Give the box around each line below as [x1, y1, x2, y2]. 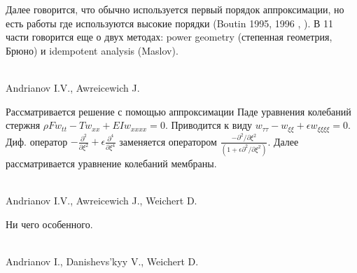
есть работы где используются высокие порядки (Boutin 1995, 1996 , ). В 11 [6, 15, 333, 30]
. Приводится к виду [164, 118, 253, 132]
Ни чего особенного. [6, 216, 93, 231]
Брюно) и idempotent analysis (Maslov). [6, 43, 178, 57]
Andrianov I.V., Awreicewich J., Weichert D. [6, 192, 197, 207]
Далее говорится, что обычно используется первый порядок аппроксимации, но [6, 2, 344, 16]
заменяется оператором [119, 134, 217, 148]
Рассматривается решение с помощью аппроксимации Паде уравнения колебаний [6, 104, 351, 118]
